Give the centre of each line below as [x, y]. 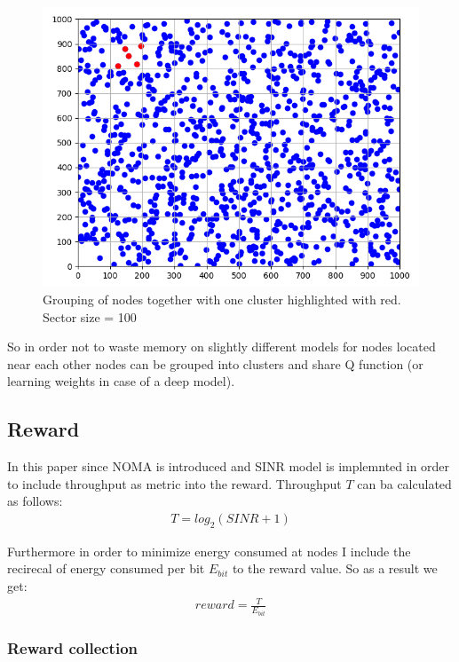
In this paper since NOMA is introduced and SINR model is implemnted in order [229, 466]
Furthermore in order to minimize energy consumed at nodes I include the [209, 551]
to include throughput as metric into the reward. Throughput [174, 483]
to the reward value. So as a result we [335, 568]
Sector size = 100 [90, 316]
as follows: [35, 501]
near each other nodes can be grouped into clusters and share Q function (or [215, 363]
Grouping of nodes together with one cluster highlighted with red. [222, 299]
